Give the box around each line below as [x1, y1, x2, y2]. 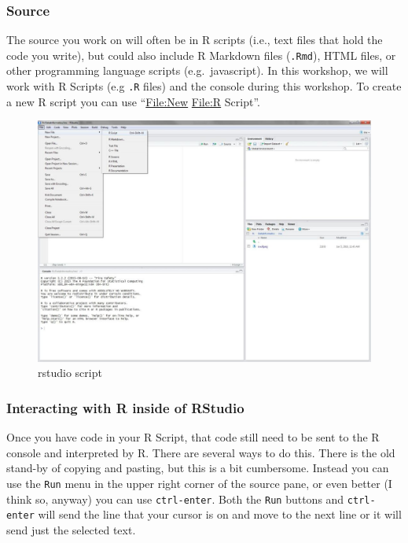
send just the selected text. [6, 521, 136, 537]
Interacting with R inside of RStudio [6, 397, 244, 417]
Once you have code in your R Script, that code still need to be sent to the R [6, 429, 380, 445]
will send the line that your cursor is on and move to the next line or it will [38, 506, 402, 523]
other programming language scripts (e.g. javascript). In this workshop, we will [6, 62, 388, 79]
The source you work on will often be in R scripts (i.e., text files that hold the [6, 31, 383, 48]
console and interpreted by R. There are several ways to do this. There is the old [6, 444, 395, 460]
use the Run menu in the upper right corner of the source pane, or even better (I [6, 475, 392, 491]
